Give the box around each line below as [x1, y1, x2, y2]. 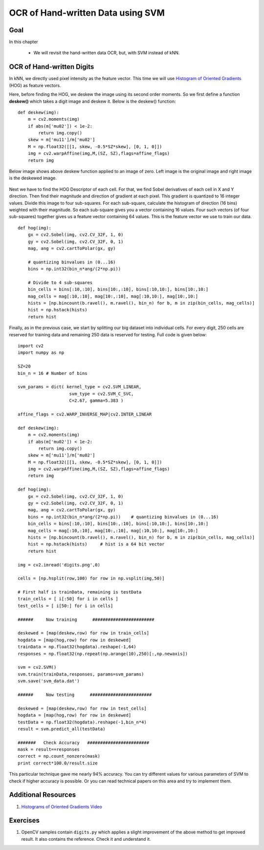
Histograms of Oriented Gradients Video [21, 804, 102, 809]
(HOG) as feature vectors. [9, 82, 61, 88]
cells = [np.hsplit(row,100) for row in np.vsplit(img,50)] [18, 576, 165, 581]
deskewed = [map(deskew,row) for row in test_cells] [18, 705, 147, 711]
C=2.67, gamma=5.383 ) [69, 398, 124, 403]
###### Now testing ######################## [18, 692, 152, 697]
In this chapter [9, 39, 39, 45]
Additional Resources [9, 791, 76, 799]
